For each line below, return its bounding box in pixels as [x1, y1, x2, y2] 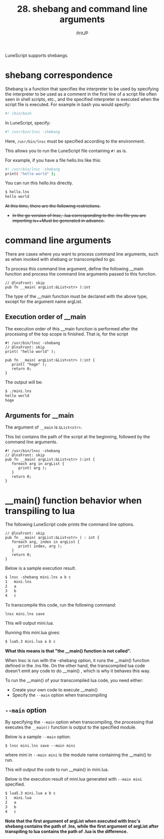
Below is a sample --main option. [5, 734, 71, 740]
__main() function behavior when [5, 495, 142, 506]
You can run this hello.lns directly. [5, 180, 73, 186]
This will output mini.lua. [5, 620, 54, 626]
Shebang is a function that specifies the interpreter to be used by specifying [5, 86, 159, 92]
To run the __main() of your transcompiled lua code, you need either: [5, 677, 143, 683]
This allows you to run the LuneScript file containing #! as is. [5, 148, 127, 153]
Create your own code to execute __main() [12, 686, 98, 692]
